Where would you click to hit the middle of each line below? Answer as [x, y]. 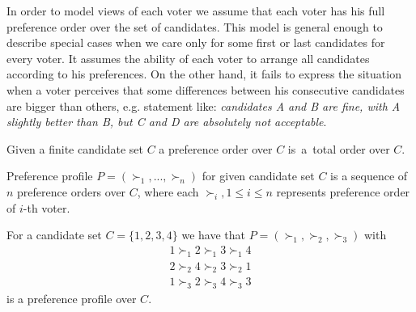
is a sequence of [369, 176]
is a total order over [339, 148]
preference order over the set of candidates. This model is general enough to [195, 26]
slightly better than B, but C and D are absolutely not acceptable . [167, 122]
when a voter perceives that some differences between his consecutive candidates [206, 89]
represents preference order [343, 191]
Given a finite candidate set [75, 148]
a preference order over [216, 148]
